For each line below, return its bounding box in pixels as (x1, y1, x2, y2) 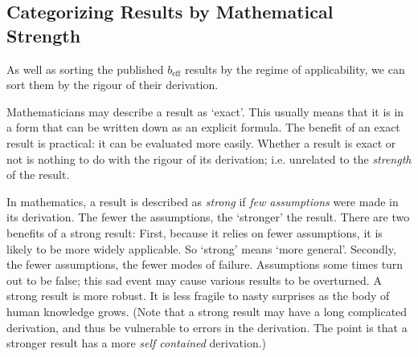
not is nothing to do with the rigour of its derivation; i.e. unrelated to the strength (6, 150, 412, 167)
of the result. (6, 166, 70, 183)
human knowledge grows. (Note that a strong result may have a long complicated (6, 302, 408, 319)
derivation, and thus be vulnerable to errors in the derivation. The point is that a (6, 318, 408, 335)
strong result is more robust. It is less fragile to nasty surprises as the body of (6, 287, 390, 304)
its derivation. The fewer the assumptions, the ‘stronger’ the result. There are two (6, 209, 410, 225)
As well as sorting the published (6, 60, 164, 77)
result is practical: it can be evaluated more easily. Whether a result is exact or (6, 134, 396, 151)
